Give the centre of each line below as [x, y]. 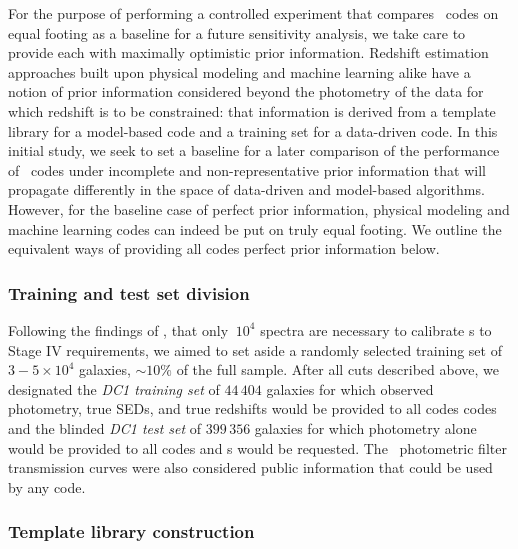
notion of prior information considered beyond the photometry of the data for [246, 91]
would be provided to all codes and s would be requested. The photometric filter [257, 447]
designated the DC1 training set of [114, 388]
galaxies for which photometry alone [365, 427]
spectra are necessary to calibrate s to [376, 329]
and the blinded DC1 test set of [105, 427]
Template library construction [131, 531]
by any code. [47, 486]
